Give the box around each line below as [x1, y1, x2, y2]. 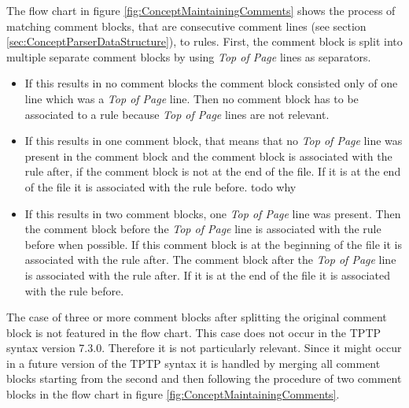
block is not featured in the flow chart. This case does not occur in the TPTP [6, 324, 381, 340]
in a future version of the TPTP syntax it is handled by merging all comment [6, 354, 381, 371]
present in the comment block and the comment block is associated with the [24, 147, 392, 164]
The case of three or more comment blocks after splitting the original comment [6, 309, 387, 325]
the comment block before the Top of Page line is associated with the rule [24, 221, 381, 237]
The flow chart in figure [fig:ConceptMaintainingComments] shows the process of [6, 2, 396, 18]
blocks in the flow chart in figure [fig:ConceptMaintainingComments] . [6, 386, 340, 402]
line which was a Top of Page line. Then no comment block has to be [24, 90, 359, 106]
